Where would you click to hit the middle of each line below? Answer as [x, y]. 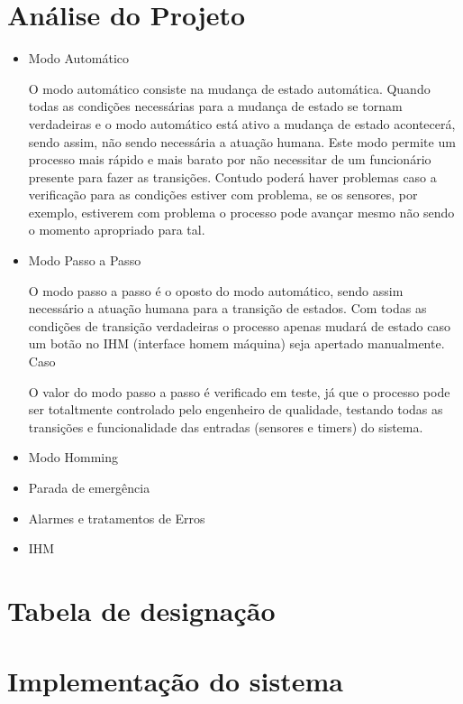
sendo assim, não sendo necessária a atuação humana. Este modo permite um [242, 141]
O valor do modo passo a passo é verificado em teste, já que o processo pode [239, 391]
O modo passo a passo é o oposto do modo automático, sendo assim [216, 290]
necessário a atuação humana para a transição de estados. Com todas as [227, 308]
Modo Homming [73, 457]
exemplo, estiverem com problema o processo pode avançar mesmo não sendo [241, 212]
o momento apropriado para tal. [117, 230]
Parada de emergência [89, 487]
